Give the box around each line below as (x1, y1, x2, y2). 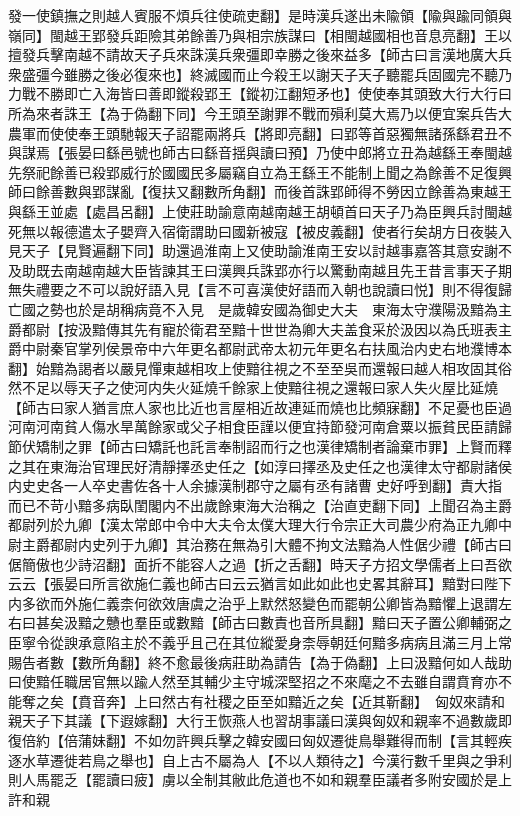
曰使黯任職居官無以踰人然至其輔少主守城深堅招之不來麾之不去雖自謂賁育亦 (8, 671, 498, 692)
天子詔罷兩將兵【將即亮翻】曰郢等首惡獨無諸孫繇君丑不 (147, 122, 512, 143)
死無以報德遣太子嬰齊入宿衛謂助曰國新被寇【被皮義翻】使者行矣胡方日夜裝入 (8, 220, 512, 241)
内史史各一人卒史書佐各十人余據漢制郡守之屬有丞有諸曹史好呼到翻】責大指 (8, 475, 502, 496)
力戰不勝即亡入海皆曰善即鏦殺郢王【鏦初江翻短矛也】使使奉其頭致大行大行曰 (8, 83, 512, 104)
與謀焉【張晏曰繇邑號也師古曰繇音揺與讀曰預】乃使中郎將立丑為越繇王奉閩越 (8, 142, 512, 163)
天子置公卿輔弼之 (399, 612, 512, 633)
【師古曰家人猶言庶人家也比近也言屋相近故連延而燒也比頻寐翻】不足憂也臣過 (8, 396, 512, 417)
